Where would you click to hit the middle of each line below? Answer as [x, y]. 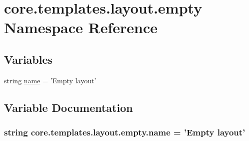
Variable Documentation [68, 107]
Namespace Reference [81, 27]
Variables [28, 59]
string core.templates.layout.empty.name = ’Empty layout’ [125, 132]
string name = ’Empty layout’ [50, 80]
